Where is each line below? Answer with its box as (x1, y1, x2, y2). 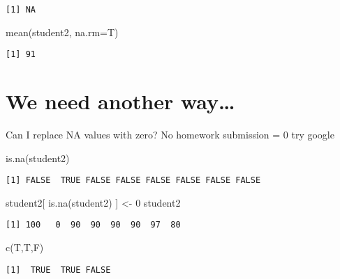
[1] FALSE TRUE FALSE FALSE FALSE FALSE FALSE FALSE (6, 175, 261, 186)
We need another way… (6, 87, 235, 115)
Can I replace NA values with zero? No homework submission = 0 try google (6, 127, 334, 142)
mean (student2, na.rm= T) (6, 24, 119, 39)
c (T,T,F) (6, 240, 44, 255)
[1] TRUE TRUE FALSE (6, 264, 111, 275)
